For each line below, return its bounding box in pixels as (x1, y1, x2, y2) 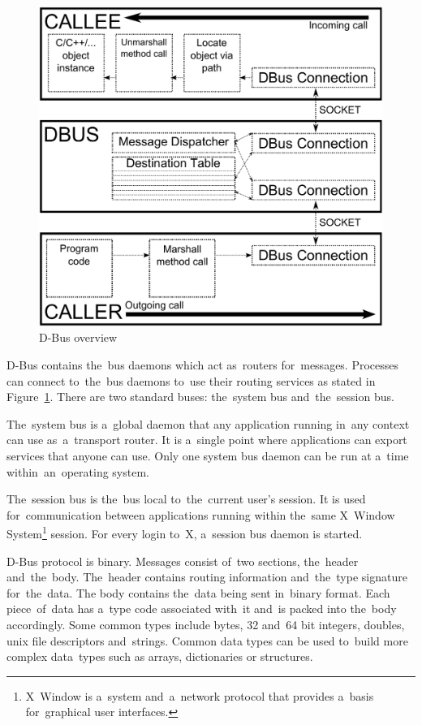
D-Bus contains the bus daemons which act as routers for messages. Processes (6, 356, 399, 373)
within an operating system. (6, 463, 149, 480)
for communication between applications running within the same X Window (6, 506, 395, 523)
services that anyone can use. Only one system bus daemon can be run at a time (6, 447, 409, 464)
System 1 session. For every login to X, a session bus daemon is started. (6, 523, 363, 542)
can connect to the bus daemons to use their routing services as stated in (6, 372, 376, 389)
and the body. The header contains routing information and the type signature (6, 568, 407, 585)
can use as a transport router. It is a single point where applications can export (6, 431, 407, 448)
